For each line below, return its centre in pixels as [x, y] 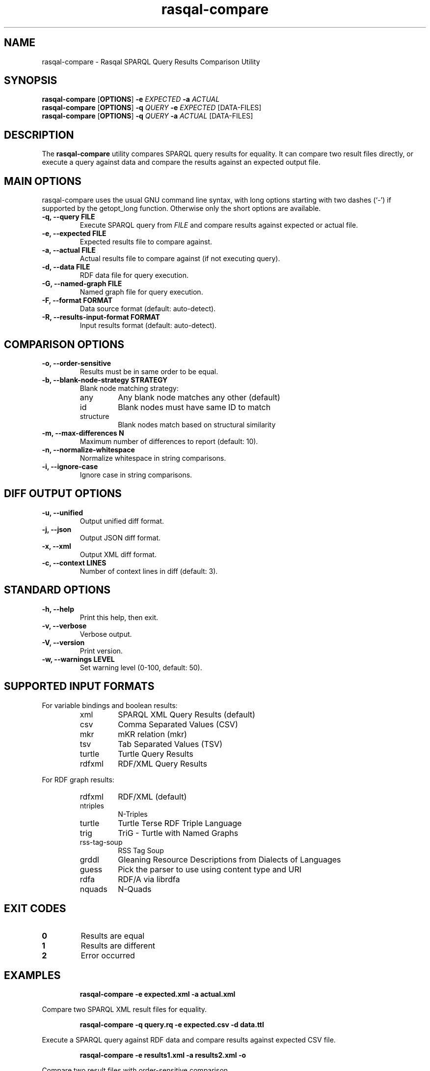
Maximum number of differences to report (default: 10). [169, 441]
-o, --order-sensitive [76, 363]
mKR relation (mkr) [152, 734]
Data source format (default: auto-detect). [148, 309]
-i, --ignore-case [70, 466]
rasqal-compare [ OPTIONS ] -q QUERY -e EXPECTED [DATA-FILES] [152, 108]
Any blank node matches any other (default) [199, 397]
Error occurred [108, 956]
